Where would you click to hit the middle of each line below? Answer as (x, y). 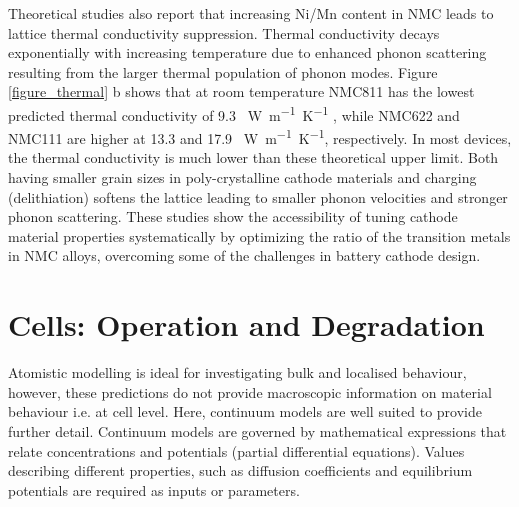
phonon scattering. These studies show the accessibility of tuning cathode (233, 216)
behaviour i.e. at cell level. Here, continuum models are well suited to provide (245, 411)
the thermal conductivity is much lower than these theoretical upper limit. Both (253, 157)
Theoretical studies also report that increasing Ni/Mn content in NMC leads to (251, 13)
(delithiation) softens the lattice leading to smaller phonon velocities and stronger (258, 196)
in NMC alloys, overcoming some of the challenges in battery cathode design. (244, 255)
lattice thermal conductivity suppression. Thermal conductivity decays (224, 32)
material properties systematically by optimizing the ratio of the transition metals (259, 235)
